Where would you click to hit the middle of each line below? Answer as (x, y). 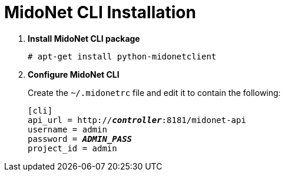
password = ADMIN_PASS (80, 139)
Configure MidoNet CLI (74, 74)
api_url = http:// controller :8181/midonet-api (137, 120)
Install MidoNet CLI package (84, 38)
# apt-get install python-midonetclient (122, 56)
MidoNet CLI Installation (100, 12)
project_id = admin (72, 148)
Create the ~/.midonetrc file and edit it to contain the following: (154, 92)
